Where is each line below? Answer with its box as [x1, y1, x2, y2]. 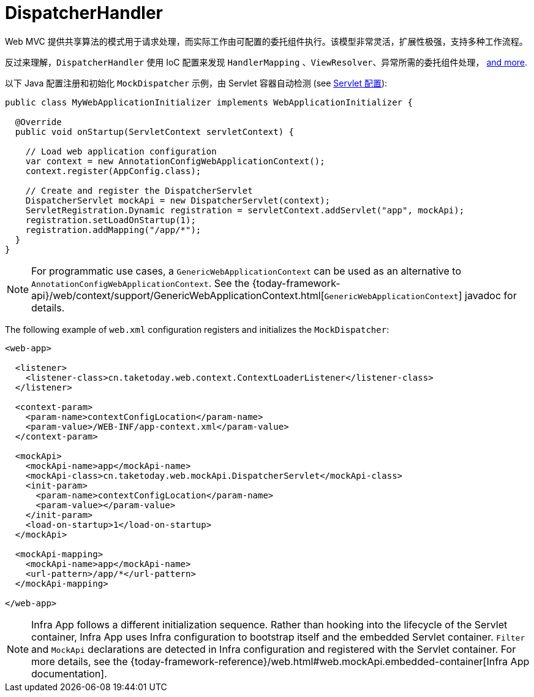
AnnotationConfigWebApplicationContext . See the [31, 276, 250, 289]
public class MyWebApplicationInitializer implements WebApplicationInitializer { [5, 97, 413, 107]
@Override [15, 116, 62, 127]
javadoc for [465, 289, 517, 302]
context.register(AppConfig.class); [25, 166, 201, 176]
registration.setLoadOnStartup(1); [25, 215, 196, 225]
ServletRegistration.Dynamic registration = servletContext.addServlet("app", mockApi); [25, 205, 465, 215]
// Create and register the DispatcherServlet [25, 185, 253, 196]
